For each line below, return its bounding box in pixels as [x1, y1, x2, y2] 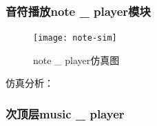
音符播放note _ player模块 [6, 2, 151, 19]
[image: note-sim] [33, 33, 117, 43]
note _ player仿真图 [33, 52, 120, 67]
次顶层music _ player [6, 105, 125, 122]
